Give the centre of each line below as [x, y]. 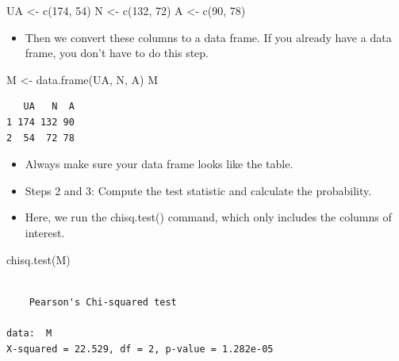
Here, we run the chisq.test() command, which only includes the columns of [208, 217]
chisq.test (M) [38, 259]
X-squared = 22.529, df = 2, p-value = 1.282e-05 [140, 349]
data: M [29, 333]
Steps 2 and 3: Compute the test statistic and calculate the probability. [198, 190]
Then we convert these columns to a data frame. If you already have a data [208, 37]
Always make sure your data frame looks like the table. [159, 164]
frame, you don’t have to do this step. [117, 53]
